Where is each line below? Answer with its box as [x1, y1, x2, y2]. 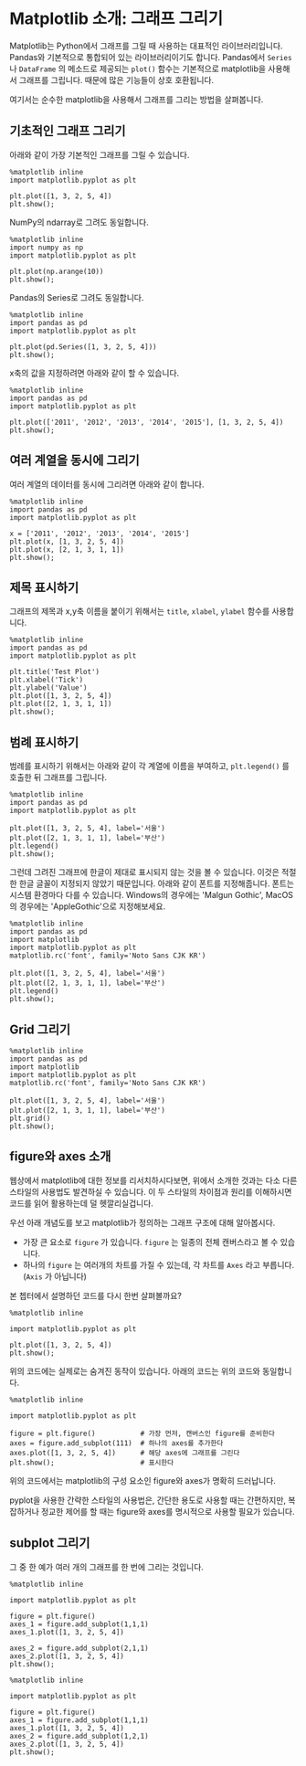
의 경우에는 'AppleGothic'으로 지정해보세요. [9, 901, 166, 912]
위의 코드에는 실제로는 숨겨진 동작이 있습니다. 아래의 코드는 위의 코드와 [9, 1365, 260, 1376]
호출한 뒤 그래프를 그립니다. [9, 772, 108, 783]
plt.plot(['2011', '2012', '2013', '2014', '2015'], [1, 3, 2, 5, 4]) [9, 418, 284, 427]
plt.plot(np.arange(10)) [9, 267, 104, 276]
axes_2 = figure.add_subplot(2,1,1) [9, 1644, 149, 1653]
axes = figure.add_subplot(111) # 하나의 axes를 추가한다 [9, 1438, 224, 1448]
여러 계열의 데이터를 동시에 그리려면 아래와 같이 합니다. [9, 479, 205, 490]
